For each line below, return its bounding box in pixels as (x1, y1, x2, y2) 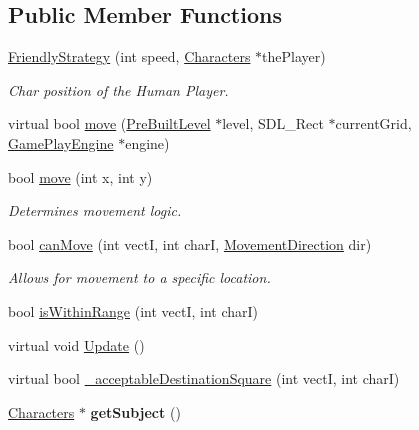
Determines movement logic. (8, 200, 182, 221)
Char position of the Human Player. (8, 79, 229, 100)
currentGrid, (335, 113, 412, 134)
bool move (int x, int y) (8, 166, 153, 187)
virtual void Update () (8, 334, 145, 355)
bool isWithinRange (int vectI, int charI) (8, 300, 259, 321)
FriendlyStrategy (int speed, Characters (8, 46, 251, 67)
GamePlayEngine (8, 132, 114, 153)
